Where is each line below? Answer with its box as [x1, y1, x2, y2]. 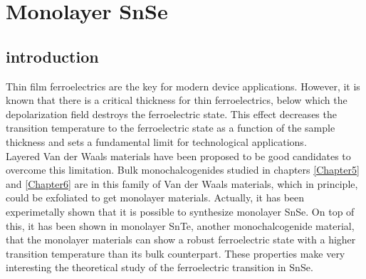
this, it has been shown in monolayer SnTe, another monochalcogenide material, [6, 218, 355, 233]
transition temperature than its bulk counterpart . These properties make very [6, 246, 345, 260]
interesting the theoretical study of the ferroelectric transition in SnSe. [6, 260, 313, 275]
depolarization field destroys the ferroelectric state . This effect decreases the [6, 106, 337, 121]
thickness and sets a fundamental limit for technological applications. [6, 134, 307, 149]
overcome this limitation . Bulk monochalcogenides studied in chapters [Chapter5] [6, 162, 360, 177]
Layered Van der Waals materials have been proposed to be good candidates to [6, 148, 351, 163]
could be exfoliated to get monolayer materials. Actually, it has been [6, 190, 305, 205]
